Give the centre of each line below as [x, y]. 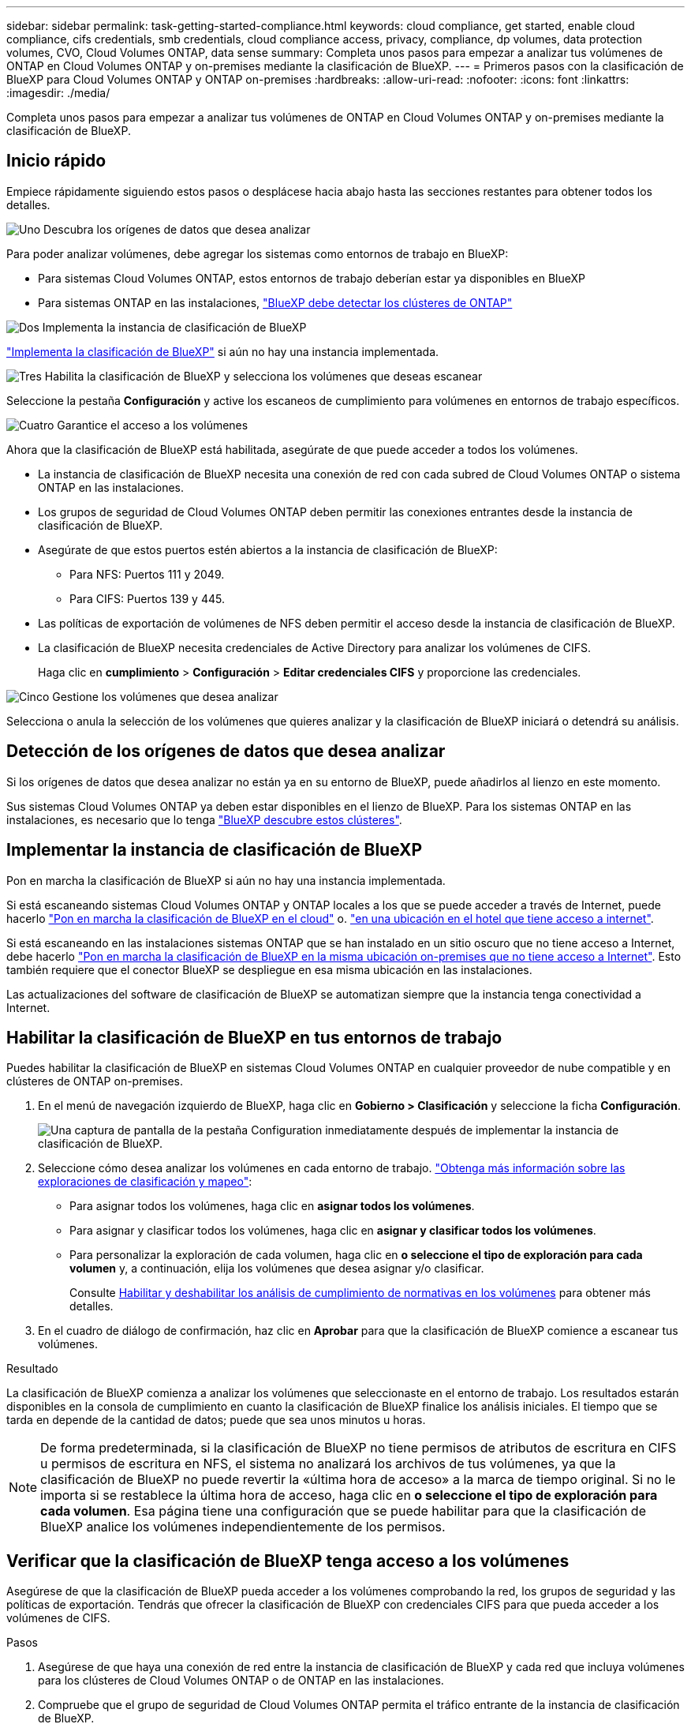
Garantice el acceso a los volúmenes [153, 425]
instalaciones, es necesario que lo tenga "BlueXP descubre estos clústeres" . [204, 819]
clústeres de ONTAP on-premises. [95, 1081]
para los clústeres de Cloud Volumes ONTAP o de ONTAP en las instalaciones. [241, 1681]
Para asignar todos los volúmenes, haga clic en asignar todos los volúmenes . [272, 1206]
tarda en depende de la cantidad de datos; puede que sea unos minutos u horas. [216, 1420]
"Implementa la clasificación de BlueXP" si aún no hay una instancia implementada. [223, 351]
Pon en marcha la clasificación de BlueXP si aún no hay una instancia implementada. [226, 880]
